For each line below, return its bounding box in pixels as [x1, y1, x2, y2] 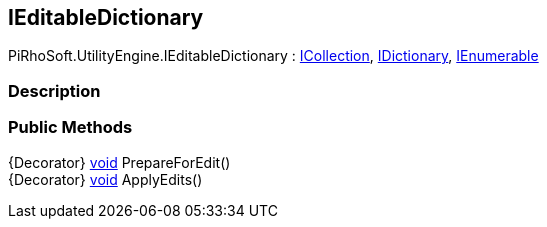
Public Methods [8, 117, 133, 138]
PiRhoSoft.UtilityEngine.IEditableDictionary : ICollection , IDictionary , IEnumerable [8, 47, 539, 65]
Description [8, 80, 101, 101]
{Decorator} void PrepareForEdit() [8, 153, 231, 171]
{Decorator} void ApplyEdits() [8, 170, 203, 188]
